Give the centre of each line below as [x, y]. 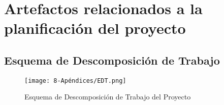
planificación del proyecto [95, 28]
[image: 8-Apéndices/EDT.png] [75, 81]
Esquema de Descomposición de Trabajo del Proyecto [108, 97]
